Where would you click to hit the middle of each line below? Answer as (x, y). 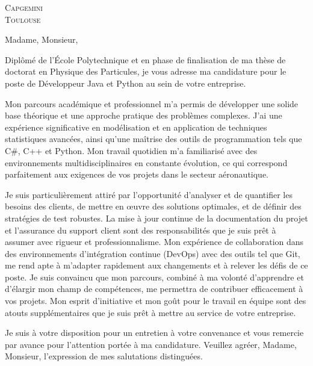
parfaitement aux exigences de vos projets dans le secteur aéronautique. (137, 174)
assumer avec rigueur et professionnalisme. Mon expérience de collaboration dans (154, 242)
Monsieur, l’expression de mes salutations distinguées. (104, 356)
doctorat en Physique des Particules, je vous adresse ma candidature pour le (146, 71)
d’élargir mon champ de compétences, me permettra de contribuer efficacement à (154, 289)
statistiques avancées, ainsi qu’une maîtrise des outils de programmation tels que (153, 139)
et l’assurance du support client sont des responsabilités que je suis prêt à (141, 230)
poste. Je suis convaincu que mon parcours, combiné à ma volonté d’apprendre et (154, 277)
